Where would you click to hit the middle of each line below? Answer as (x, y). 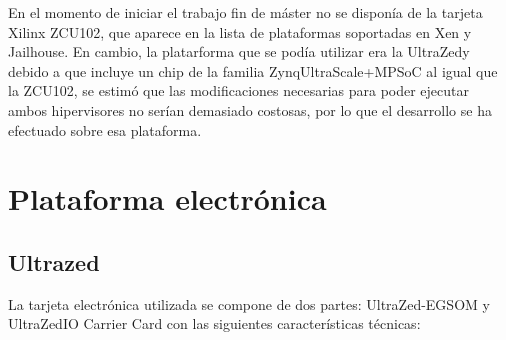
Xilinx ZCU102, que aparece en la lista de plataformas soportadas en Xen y (240, 31)
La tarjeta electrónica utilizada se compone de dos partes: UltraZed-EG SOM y (249, 303)
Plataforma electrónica (167, 198)
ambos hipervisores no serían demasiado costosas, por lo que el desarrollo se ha (250, 109)
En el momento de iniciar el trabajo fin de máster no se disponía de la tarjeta (245, 12)
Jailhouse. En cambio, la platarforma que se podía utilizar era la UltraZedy (239, 51)
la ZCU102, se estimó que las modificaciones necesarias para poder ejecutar (239, 90)
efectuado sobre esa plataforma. (105, 129)
